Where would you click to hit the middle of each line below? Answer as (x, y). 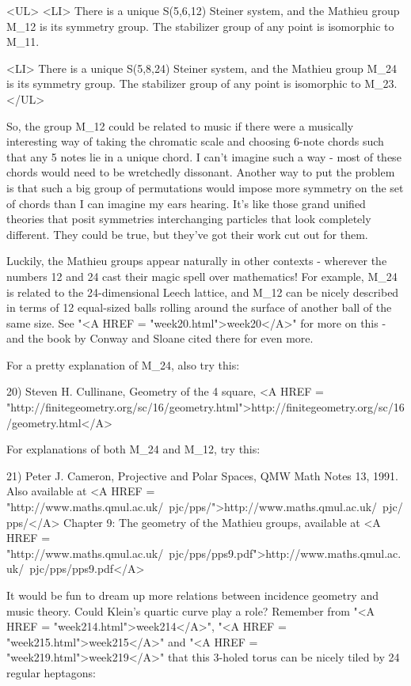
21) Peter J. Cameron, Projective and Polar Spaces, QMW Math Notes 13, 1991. (202, 475)
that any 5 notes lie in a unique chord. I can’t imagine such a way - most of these (204, 156)
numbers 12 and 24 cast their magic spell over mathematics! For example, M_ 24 (202, 276)
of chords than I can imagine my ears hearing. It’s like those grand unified (186, 203)
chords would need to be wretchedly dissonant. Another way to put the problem (201, 172)
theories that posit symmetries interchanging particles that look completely (189, 219)
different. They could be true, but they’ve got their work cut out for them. (187, 234)
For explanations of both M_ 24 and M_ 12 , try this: (133, 449)
